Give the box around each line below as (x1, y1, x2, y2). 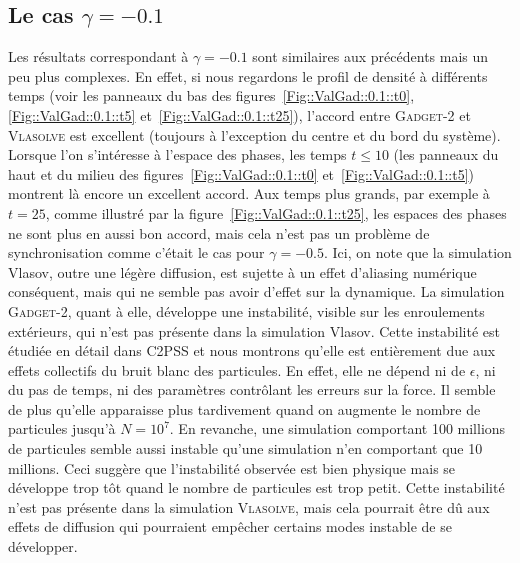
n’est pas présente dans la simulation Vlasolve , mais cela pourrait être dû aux (8, 496, 490, 517)
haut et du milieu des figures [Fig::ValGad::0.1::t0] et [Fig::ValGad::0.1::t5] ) (8, 163, 475, 184)
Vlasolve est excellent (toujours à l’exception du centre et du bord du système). (8, 124, 501, 145)
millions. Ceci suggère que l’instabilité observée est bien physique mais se (8, 457, 456, 478)
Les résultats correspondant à (8, 46, 189, 67)
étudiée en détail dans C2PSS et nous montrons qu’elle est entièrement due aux (8, 340, 496, 361)
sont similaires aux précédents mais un (252, 46, 489, 67)
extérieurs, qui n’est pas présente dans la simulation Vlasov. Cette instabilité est (8, 320, 500, 341)
